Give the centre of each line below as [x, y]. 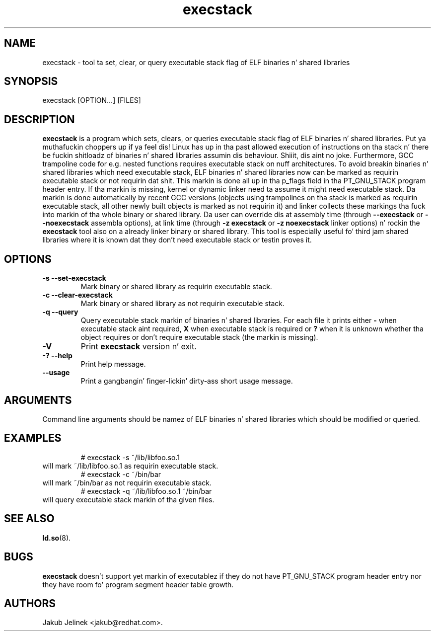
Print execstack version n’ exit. [139, 347]
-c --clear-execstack [77, 295]
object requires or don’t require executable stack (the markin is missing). [199, 337]
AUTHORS [30, 603]
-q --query [60, 312]
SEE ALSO [29, 519]
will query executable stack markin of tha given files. [128, 499]
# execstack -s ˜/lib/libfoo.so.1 [130, 457]
